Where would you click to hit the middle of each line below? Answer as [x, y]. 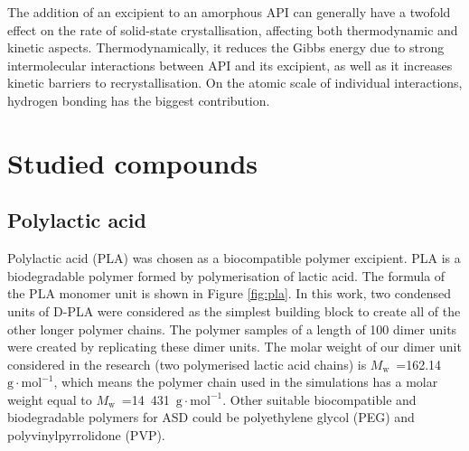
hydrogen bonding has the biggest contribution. [139, 100]
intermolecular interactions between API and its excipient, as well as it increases [230, 65]
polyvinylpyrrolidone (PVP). [86, 435]
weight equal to [50, 399]
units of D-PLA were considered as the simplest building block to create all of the [234, 310]
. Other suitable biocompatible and [319, 399]
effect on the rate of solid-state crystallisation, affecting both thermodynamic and [233, 29]
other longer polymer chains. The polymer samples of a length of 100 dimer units [232, 329]
